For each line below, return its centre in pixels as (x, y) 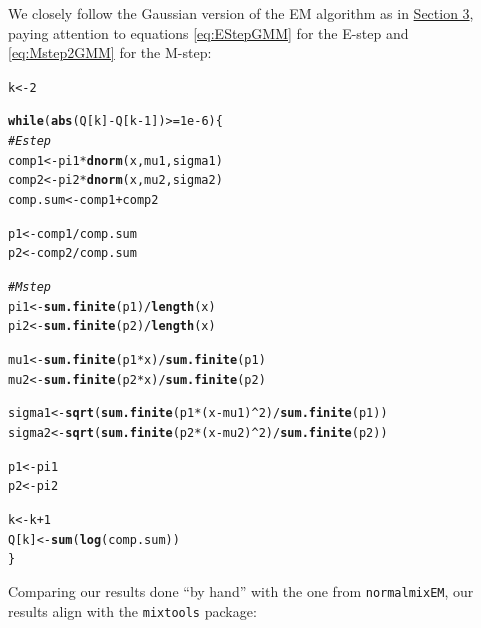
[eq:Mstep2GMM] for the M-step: (110, 52)
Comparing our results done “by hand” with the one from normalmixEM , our (241, 590)
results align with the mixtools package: (132, 610)
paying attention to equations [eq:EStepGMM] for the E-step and (208, 32)
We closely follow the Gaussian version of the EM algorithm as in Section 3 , (241, 13)
